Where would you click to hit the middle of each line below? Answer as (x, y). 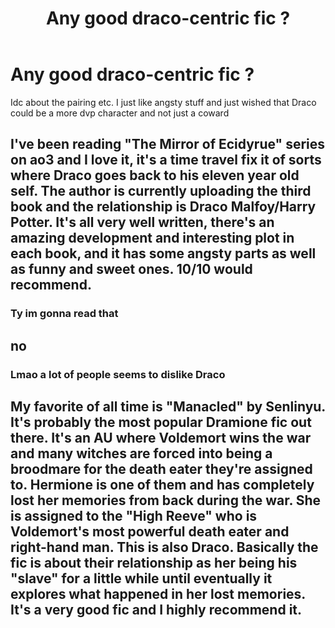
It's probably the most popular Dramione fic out (161, 422)
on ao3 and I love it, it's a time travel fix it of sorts (166, 160)
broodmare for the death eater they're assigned (161, 468)
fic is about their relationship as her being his (154, 562)
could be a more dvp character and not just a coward (120, 113)
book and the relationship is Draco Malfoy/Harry (163, 207)
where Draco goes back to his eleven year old (155, 175)
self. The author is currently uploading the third (161, 191)
